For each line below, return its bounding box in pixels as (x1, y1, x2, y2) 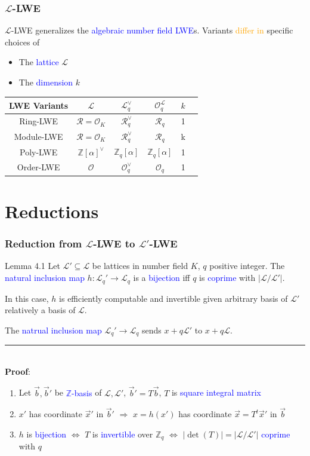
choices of (5, 35, 40, 48)
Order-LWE (17, 161, 60, 173)
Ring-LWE (19, 115, 58, 127)
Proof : (5, 365, 31, 377)
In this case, (5, 292, 49, 304)
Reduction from (5, 236, 82, 251)
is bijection (26, 427, 67, 440)
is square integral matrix (171, 386, 261, 399)
